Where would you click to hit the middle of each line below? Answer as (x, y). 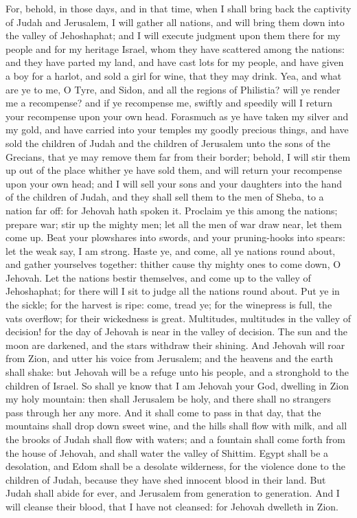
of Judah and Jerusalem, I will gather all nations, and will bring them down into (175, 22)
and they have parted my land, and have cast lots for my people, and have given (175, 62)
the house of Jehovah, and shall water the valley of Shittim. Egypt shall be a (167, 452)
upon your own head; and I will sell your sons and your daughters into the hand (174, 183)
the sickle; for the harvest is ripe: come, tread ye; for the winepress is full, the (169, 305)
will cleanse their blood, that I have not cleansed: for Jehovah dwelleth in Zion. (172, 506)
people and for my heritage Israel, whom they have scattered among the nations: (175, 48)
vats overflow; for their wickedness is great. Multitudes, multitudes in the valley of (178, 318)
